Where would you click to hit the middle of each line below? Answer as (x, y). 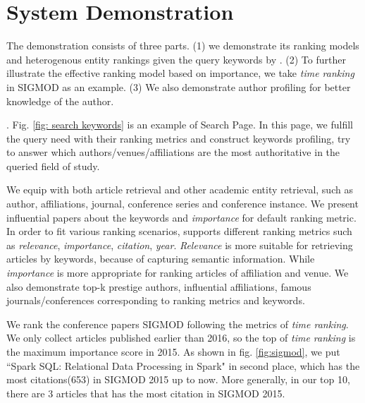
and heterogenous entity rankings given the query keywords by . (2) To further (176, 59)
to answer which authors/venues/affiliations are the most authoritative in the (173, 152)
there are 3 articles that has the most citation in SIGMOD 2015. (146, 393)
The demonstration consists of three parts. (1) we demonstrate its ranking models (183, 46)
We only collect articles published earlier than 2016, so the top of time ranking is (181, 338)
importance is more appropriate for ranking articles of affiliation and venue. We (178, 273)
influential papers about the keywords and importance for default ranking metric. (181, 217)
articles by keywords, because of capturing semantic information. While (161, 259)
